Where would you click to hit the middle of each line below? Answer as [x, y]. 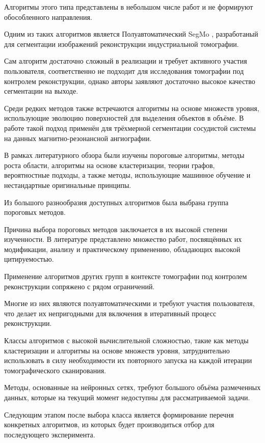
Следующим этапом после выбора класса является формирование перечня [119, 414]
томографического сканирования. [55, 370]
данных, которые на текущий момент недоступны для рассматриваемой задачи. [127, 397]
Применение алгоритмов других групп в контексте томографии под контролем [126, 276]
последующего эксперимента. [50, 434]
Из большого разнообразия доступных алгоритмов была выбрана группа [116, 202]
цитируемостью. [29, 259]
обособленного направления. [48, 17]
